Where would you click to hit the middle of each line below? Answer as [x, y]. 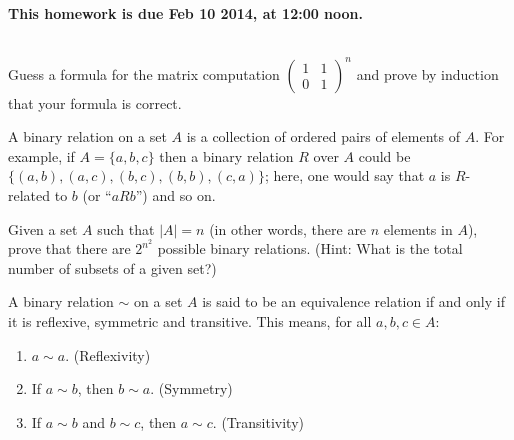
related [29, 195]
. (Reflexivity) [108, 354]
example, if [41, 155]
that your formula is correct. [95, 102]
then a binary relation [226, 155]
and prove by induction [427, 73]
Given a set [43, 228]
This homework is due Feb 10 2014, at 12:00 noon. [186, 13]
